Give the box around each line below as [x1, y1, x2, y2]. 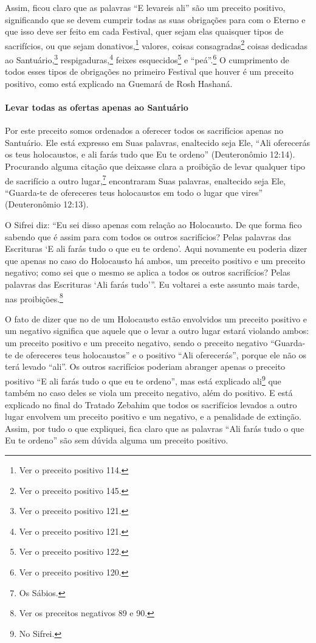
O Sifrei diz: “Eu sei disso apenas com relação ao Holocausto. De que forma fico [5, 218, 302, 231]
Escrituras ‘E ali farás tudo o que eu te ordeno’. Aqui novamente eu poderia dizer [5, 242, 307, 255]
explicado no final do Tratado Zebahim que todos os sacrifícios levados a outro [5, 398, 297, 411]
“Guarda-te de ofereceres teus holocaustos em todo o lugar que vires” [5, 186, 263, 198]
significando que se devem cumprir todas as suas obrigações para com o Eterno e [5, 13, 306, 26]
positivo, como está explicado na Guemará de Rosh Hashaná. [5, 77, 233, 89]
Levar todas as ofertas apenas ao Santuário [5, 101, 188, 114]
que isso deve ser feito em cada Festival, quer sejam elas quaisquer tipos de [5, 25, 284, 38]
